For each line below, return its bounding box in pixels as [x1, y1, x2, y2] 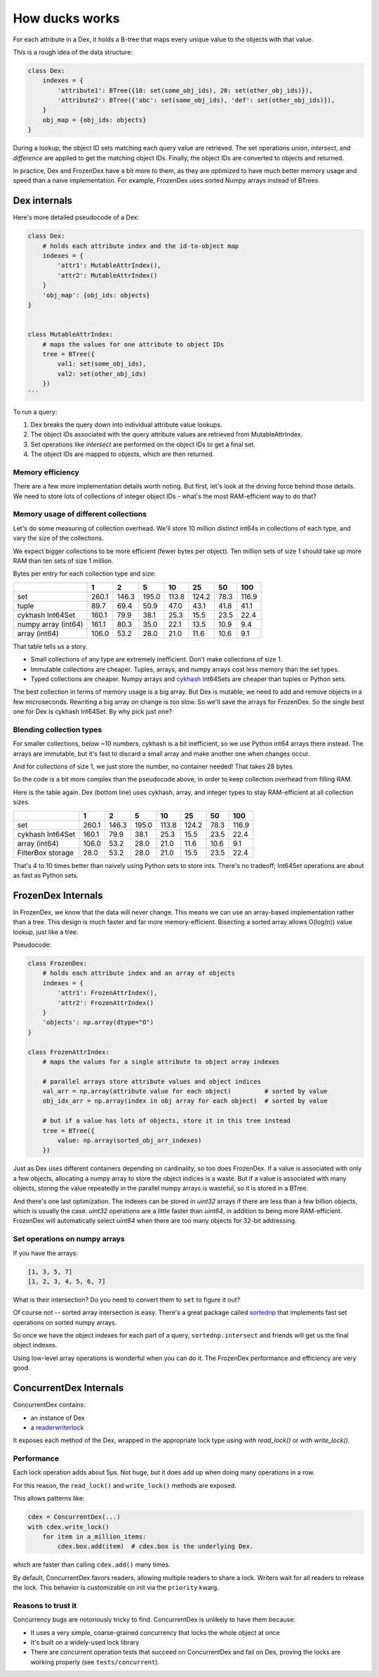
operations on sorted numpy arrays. [13, 1318, 117, 1326]
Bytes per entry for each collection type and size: [13, 569, 156, 578]
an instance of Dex [30, 1413, 86, 1422]
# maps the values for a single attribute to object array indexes [42, 1058, 280, 1066]
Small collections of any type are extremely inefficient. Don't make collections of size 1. [30, 655, 283, 663]
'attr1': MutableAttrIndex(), [57, 261, 161, 270]
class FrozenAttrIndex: [27, 1048, 110, 1056]
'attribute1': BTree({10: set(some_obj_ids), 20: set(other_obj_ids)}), [57, 86, 313, 94]
